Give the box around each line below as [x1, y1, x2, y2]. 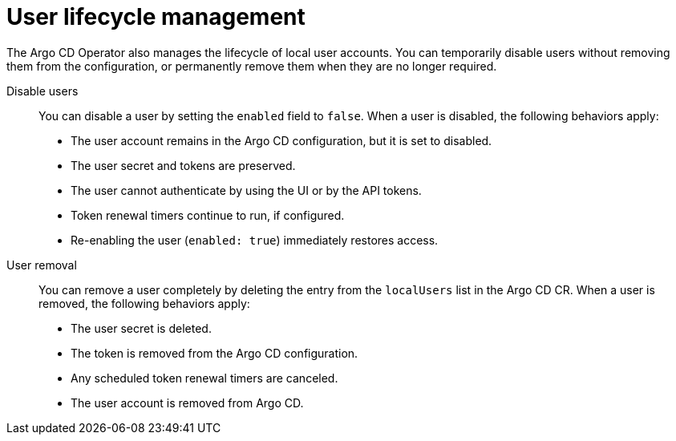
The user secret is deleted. [71, 321, 212, 335]
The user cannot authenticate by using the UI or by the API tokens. [71, 183, 422, 197]
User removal [6, 257, 77, 272]
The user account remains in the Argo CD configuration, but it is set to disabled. [71, 133, 492, 148]
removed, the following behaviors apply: [38, 296, 250, 310]
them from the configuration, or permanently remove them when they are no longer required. [6, 59, 497, 73]
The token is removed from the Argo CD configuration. [71, 346, 358, 360]
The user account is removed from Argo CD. [71, 395, 304, 410]
